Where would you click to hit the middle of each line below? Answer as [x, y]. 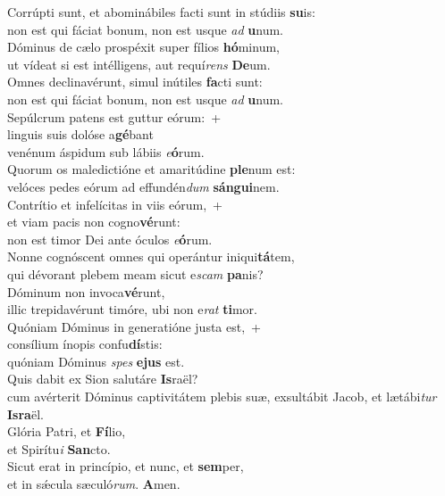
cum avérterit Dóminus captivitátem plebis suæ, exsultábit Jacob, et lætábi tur [222, 397]
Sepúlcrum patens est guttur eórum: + [114, 116]
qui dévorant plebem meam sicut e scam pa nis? [135, 273]
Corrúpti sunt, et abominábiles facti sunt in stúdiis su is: [161, 12]
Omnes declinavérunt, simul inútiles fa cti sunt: [135, 82]
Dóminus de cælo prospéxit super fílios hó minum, [143, 47]
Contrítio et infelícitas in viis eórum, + [115, 204]
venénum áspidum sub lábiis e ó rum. [106, 151]
